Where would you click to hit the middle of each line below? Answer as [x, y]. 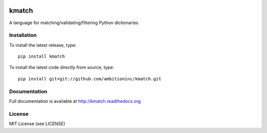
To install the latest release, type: [43, 45]
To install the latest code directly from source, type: [62, 67]
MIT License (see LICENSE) [37, 124]
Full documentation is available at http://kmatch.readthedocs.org [75, 101]
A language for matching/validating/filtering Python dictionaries [74, 23]
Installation [23, 35]
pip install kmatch [42, 56]
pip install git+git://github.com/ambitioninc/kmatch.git [90, 79]
